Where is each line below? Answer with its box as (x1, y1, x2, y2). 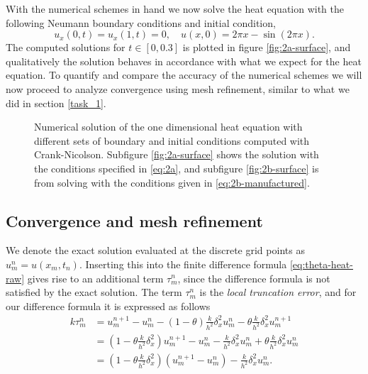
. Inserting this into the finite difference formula (79, 256, 287, 271)
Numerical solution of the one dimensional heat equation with (34, 119, 303, 134)
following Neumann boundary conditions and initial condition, (6, 15, 276, 30)
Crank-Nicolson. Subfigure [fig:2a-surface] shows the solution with (34, 147, 319, 162)
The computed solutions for (6, 40, 126, 55)
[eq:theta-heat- (289, 256, 353, 271)
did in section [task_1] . (6, 95, 106, 110)
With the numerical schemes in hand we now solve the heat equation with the (6, 1, 345, 16)
